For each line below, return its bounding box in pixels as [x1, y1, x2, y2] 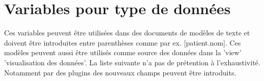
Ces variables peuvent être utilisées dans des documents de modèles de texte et [4, 27, 250, 38]
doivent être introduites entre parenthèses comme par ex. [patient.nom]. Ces [4, 37, 241, 48]
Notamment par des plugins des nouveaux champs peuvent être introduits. [4, 67, 237, 77]
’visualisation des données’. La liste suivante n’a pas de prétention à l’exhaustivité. [4, 57, 260, 67]
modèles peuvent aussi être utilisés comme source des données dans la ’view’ [4, 47, 242, 58]
